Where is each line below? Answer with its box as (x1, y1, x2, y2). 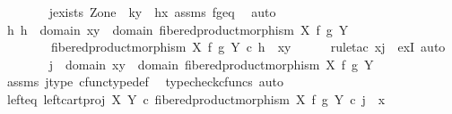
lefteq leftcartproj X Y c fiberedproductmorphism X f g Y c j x (6, 89, 386, 108)
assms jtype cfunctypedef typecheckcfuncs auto (6, 72, 283, 91)
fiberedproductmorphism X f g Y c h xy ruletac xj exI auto (50, 37, 446, 56)
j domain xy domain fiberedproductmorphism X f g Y (48, 54, 374, 73)
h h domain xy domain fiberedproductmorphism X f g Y (6, 20, 349, 38)
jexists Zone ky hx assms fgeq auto (48, 3, 276, 20)
